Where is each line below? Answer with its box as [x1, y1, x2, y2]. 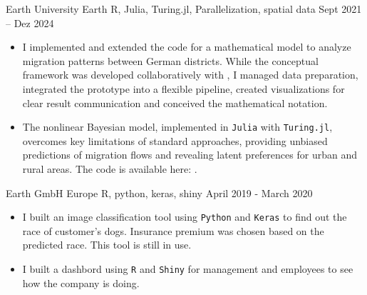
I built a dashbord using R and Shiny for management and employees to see [22, 261, 353, 276]
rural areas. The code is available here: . [22, 161, 197, 176]
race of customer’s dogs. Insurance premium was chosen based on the [22, 223, 324, 238]
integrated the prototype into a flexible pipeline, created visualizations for [22, 81, 345, 96]
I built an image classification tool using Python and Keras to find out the [22, 209, 347, 224]
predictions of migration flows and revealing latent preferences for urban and [22, 147, 357, 162]
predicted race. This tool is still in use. [22, 237, 192, 252]
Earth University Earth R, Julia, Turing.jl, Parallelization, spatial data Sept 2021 [6, 1, 362, 16]
